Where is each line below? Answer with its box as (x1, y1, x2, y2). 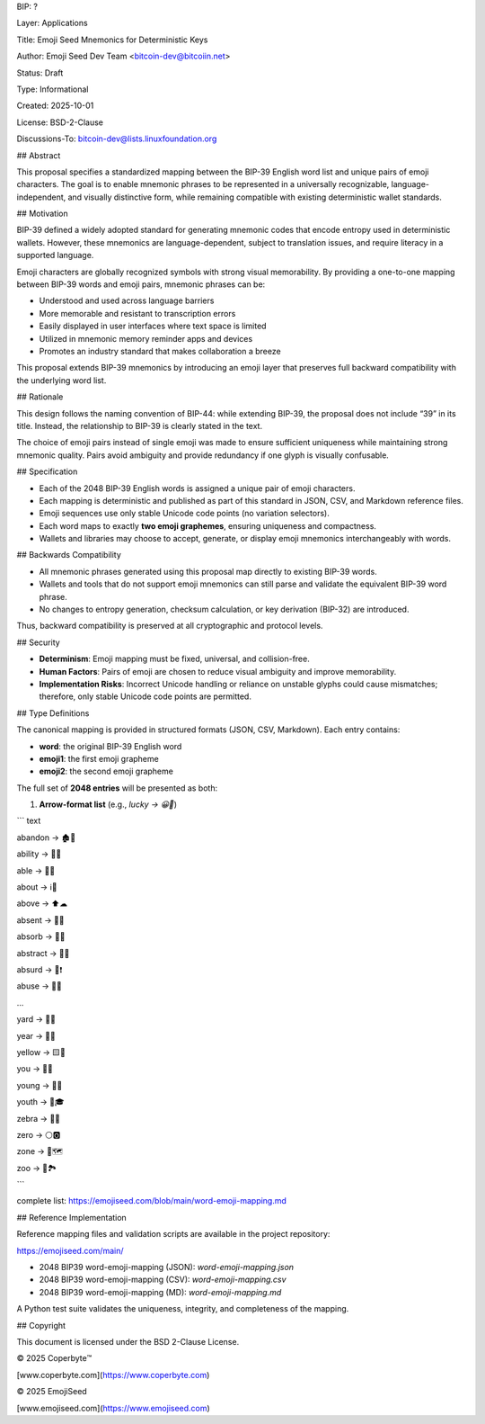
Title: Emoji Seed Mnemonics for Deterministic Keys (16, 34, 208, 45)
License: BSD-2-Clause (16, 117, 103, 128)
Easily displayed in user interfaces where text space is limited (39, 320, 267, 332)
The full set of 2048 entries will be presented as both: (16, 783, 218, 793)
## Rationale (16, 391, 64, 402)
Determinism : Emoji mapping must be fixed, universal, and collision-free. (39, 653, 310, 665)
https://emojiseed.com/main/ (16, 1245, 124, 1256)
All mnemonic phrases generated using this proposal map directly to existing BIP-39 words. (39, 566, 377, 577)
